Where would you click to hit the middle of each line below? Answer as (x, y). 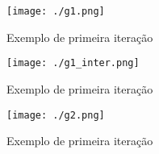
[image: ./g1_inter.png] (73, 63)
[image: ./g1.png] (56, 11)
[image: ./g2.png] (56, 115)
